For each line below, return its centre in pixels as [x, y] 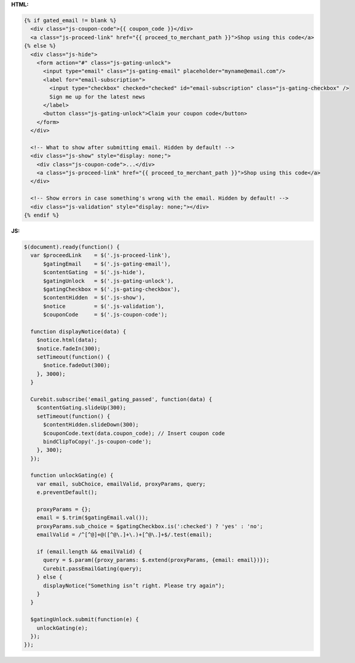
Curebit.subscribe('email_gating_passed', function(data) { [121, 399]
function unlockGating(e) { [72, 475]
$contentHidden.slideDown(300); [91, 425]
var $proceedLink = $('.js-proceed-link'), [101, 255]
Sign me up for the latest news [97, 96]
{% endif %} [42, 215]
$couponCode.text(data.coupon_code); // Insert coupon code [134, 433]
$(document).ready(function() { [72, 247]
